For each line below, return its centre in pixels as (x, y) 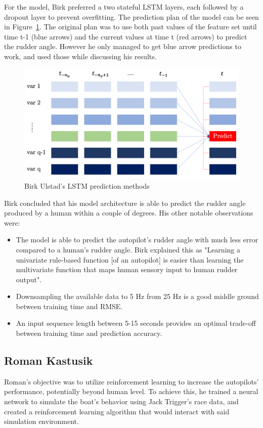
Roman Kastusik (49, 360)
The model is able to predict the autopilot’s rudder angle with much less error (137, 240)
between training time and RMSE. (69, 306)
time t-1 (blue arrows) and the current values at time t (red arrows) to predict (126, 36)
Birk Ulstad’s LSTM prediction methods (87, 185)
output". (29, 279)
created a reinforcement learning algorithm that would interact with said (117, 411)
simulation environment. (41, 421)
